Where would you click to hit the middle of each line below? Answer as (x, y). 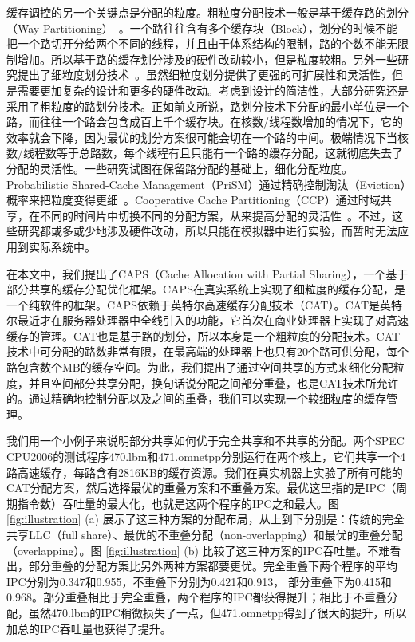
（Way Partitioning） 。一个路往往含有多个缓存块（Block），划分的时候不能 (202, 28)
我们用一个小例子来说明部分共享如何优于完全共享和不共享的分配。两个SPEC (206, 441)
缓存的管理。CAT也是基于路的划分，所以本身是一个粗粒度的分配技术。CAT (204, 335)
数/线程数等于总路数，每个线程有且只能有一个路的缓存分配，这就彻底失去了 (205, 153)
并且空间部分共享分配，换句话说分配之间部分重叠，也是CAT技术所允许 (213, 382)
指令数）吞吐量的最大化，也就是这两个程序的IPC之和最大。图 (178, 503)
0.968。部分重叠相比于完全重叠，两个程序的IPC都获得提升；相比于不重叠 (197, 597)
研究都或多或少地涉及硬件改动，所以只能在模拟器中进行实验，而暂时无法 (207, 231)
